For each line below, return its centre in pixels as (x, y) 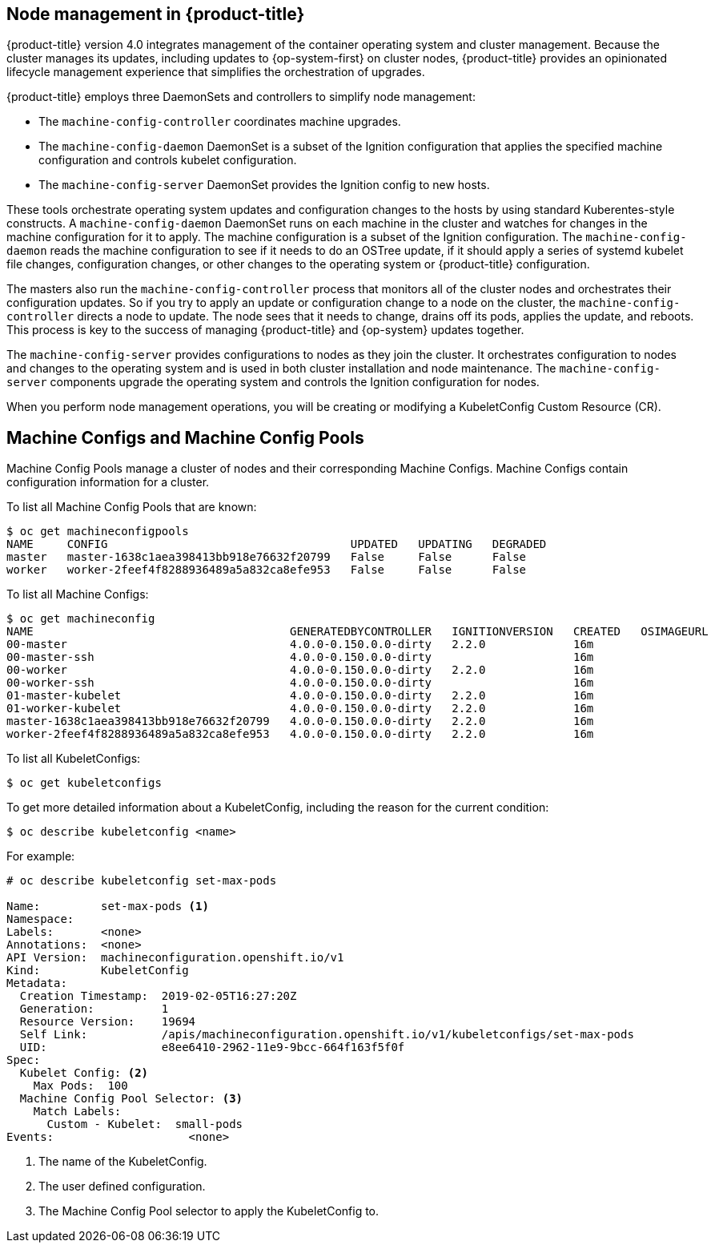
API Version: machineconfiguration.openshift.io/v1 (175, 958)
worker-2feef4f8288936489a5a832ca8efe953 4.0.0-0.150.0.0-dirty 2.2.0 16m (300, 734)
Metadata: (37, 983)
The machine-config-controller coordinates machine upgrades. (220, 122)
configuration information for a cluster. (108, 482)
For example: (41, 856)
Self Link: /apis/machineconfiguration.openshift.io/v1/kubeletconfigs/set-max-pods (327, 1035)
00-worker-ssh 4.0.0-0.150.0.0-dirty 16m (300, 683)
